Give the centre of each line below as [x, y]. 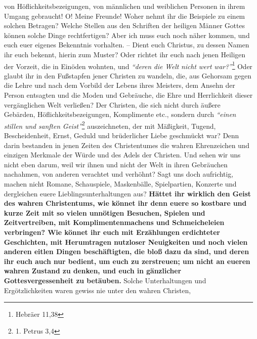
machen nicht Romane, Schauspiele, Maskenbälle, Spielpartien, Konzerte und [120, 184]
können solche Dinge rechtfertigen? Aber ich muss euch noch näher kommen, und [127, 35]
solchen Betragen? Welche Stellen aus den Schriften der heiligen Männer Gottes [125, 25]
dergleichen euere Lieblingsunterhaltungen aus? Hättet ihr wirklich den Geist [128, 193]
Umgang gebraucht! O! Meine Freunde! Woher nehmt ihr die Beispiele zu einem [125, 16]
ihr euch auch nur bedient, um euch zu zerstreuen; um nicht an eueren [127, 261]
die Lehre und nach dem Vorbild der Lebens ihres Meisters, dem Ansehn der [120, 85]
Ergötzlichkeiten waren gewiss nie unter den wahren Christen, [97, 290]
